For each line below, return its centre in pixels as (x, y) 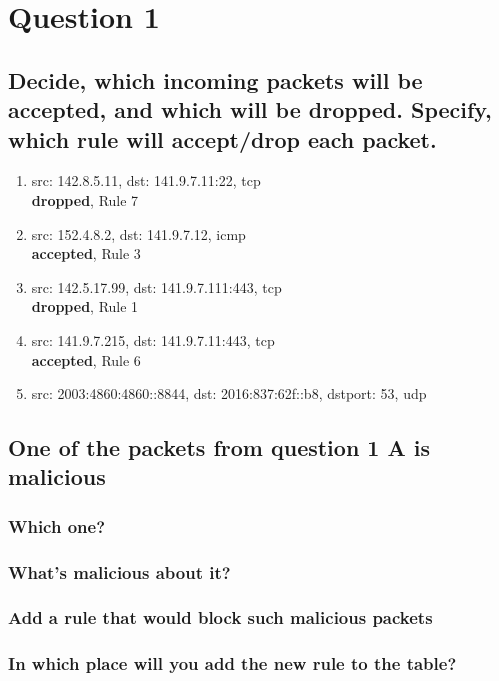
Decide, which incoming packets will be (215, 79)
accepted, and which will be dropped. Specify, (250, 109)
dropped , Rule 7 (85, 199)
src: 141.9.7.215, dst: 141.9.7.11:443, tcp (153, 339)
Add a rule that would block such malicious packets (220, 617)
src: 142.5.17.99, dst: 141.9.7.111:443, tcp (156, 286)
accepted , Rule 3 (86, 253)
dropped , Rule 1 (85, 306)
